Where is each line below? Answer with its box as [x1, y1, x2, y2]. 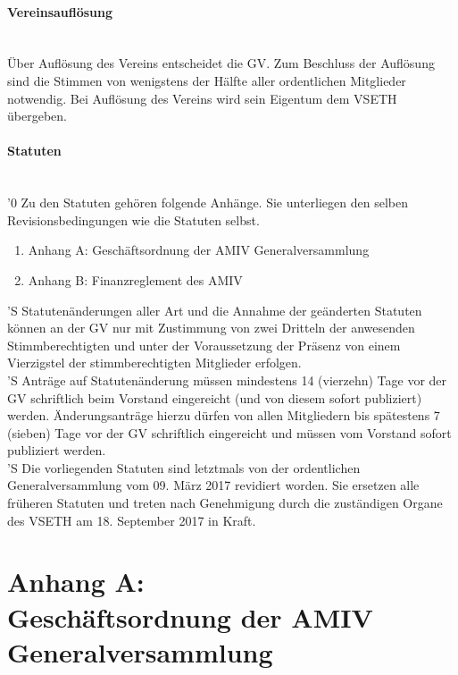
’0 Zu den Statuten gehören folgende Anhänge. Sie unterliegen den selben [7, 193, 408, 212]
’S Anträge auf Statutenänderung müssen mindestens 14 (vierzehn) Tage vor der [7, 370, 447, 389]
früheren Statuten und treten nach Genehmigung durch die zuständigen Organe [7, 494, 443, 512]
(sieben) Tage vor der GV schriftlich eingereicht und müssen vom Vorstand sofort [7, 423, 452, 442]
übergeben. [7, 106, 67, 125]
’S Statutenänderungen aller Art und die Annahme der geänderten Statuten [7, 300, 422, 319]
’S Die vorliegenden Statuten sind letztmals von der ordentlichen [7, 458, 361, 477]
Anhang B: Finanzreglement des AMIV [28, 270, 243, 289]
